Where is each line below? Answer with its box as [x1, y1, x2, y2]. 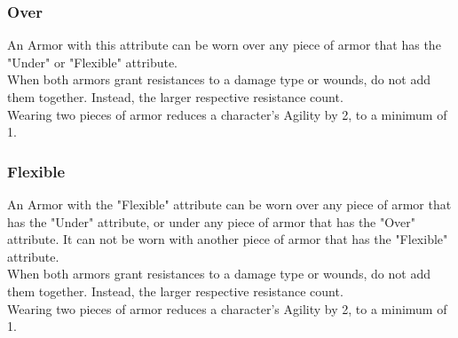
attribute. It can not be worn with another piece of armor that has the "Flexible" [7, 230, 448, 248]
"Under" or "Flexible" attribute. [7, 52, 178, 71]
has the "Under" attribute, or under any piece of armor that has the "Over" [7, 212, 416, 231]
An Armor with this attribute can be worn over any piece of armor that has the [7, 35, 441, 54]
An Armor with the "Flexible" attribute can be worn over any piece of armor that [7, 195, 452, 213]
